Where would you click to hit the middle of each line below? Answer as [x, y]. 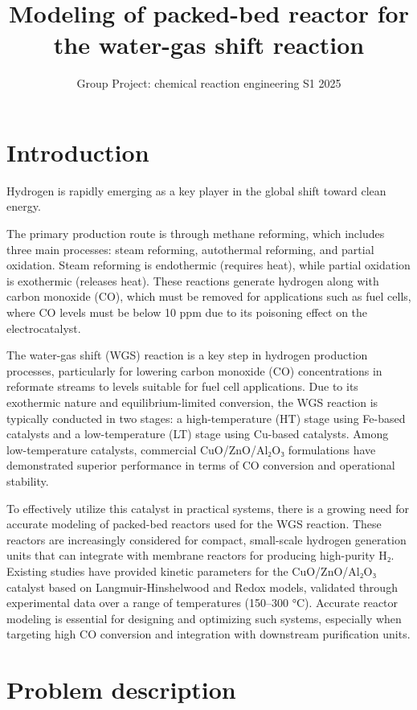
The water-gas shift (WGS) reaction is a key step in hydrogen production [187, 355]
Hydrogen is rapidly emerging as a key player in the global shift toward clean [196, 190]
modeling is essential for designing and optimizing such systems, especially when [204, 618]
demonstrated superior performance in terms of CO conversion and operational [201, 465]
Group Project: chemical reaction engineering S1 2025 [209, 83]
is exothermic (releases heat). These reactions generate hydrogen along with [193, 280]
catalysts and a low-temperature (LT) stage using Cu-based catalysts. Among [198, 434]
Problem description [121, 689]
